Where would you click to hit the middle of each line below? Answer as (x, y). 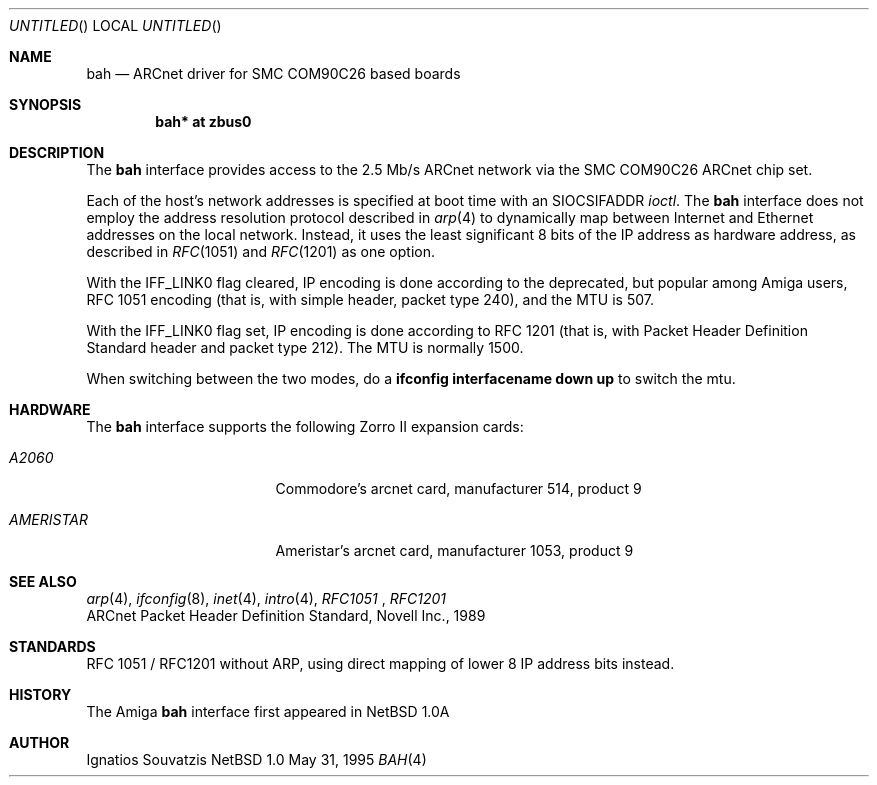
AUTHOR (39, 742)
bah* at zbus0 (203, 121)
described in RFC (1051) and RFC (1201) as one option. (260, 251)
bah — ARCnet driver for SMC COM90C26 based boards (273, 73)
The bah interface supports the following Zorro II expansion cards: (305, 426)
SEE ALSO (43, 581)
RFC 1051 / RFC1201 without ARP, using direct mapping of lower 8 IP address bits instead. (380, 663)
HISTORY (40, 694)
